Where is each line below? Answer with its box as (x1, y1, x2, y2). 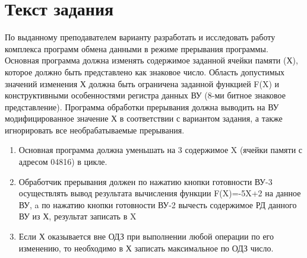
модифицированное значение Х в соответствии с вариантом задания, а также (5, 112, 283, 125)
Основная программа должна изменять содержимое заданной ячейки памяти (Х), (5, 54, 298, 66)
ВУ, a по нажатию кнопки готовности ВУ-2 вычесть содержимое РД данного (18, 198, 297, 211)
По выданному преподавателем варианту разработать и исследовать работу (5, 31, 276, 43)
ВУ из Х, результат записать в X (18, 210, 137, 222)
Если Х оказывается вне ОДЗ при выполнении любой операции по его (18, 230, 274, 243)
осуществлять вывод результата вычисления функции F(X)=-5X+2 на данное (18, 187, 301, 199)
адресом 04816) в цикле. (18, 155, 107, 168)
